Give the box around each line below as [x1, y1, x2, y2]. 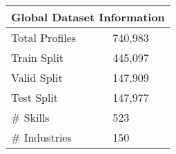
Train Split [11, 49, 64, 65]
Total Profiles [11, 30, 77, 45]
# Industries [11, 129, 72, 145]
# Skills [11, 109, 50, 125]
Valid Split [11, 69, 63, 85]
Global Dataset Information [11, 9, 165, 25]
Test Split [11, 89, 59, 105]
